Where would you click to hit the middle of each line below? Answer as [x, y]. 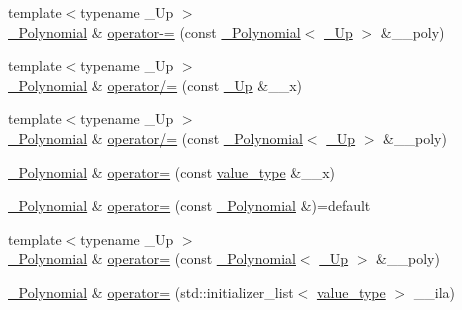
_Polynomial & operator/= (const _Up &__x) [155, 84]
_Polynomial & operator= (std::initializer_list [151, 291]
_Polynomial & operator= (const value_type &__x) [172, 171]
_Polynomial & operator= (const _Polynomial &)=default [189, 205]
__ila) [434, 291]
